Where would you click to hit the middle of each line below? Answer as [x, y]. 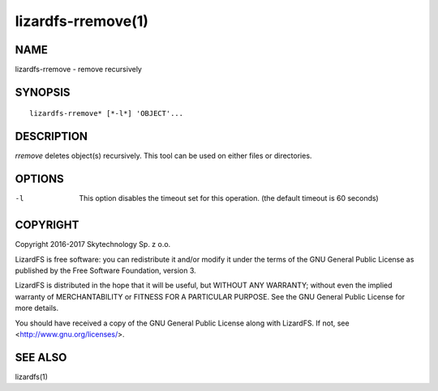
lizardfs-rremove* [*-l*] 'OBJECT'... [107, 114]
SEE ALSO [41, 357]
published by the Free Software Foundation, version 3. [105, 270]
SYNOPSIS [43, 92]
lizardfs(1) [32, 376]
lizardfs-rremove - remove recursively [78, 70]
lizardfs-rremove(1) [82, 21]
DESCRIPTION [52, 136]
